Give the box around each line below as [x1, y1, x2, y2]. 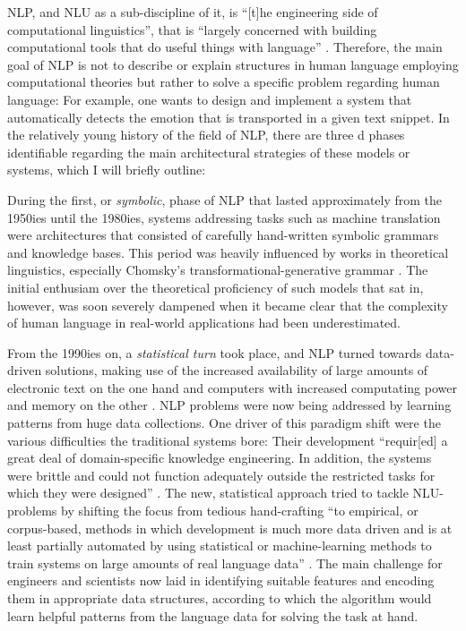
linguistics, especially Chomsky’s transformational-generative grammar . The [7, 260, 428, 279]
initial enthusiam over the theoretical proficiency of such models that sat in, [7, 277, 424, 296]
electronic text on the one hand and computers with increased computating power [7, 378, 457, 397]
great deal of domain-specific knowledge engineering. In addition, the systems [7, 448, 432, 467]
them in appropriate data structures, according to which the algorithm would [7, 589, 432, 607]
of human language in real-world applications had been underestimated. [7, 313, 401, 332]
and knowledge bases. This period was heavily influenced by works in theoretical [7, 243, 449, 261]
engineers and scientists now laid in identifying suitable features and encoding [7, 571, 435, 590]
